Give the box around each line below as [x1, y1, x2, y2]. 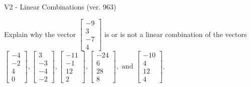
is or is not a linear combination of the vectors [104, 28, 247, 39]
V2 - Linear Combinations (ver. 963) [4, 1, 116, 11]
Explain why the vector [4, 28, 76, 39]
